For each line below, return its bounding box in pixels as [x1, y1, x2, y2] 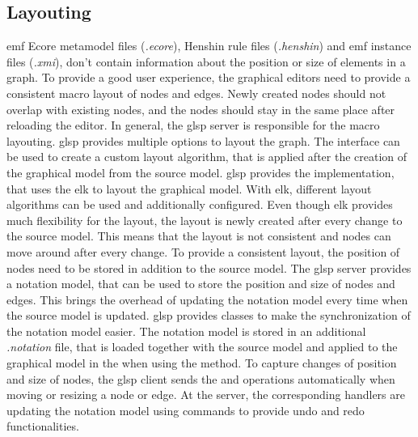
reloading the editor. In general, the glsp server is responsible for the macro [6, 117, 380, 134]
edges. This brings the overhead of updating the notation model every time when [6, 291, 408, 308]
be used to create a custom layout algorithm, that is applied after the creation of [6, 148, 407, 165]
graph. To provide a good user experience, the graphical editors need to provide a [6, 69, 411, 86]
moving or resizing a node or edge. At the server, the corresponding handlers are [6, 386, 405, 403]
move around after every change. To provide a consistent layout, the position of [6, 243, 400, 260]
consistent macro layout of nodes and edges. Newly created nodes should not [6, 84, 386, 101]
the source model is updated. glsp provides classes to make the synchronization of [6, 307, 411, 324]
